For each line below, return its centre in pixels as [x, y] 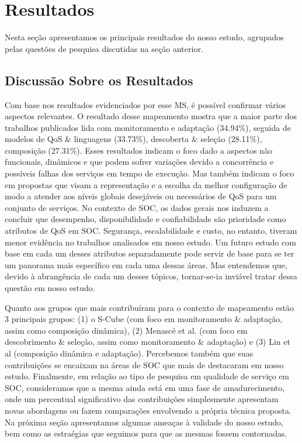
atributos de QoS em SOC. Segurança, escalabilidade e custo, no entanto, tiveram [151, 231]
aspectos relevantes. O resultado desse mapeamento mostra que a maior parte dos [151, 116]
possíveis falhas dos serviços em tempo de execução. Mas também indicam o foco [150, 173]
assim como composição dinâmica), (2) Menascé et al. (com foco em [126, 330]
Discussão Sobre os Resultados [99, 80]
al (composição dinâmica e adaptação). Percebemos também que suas [129, 353]
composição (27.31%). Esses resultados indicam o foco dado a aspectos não [139, 150]
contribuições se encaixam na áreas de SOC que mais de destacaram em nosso [144, 364]
